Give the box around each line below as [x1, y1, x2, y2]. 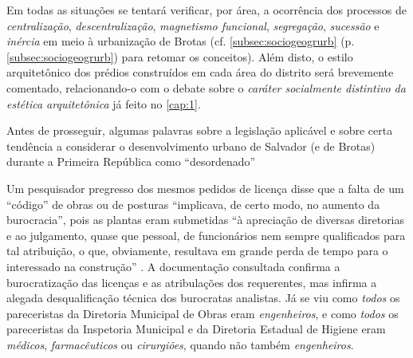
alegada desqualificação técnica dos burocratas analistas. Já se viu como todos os [6, 289, 400, 306]
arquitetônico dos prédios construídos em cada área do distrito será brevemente [6, 64, 394, 81]
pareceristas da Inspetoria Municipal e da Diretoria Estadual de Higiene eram [6, 321, 386, 337]
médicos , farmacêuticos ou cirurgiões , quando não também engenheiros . [6, 336, 354, 352]
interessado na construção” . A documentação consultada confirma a [6, 258, 340, 274]
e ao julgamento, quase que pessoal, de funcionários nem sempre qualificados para [6, 226, 406, 243]
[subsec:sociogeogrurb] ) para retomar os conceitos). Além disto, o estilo [6, 48, 353, 65]
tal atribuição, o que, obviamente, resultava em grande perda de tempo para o [6, 242, 388, 259]
